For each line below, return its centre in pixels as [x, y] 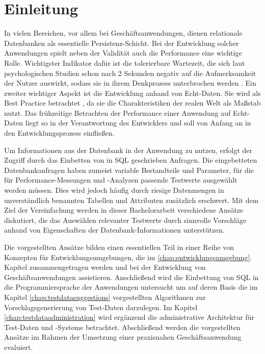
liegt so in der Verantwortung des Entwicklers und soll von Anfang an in [138, 123]
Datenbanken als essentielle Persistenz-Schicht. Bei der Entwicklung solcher [122, 43]
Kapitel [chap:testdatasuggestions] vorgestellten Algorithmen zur [105, 297]
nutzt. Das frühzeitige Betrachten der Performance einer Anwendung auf [117, 112]
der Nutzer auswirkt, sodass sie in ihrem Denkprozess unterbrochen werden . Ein [130, 83]
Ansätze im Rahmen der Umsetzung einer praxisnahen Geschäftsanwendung [123, 337]
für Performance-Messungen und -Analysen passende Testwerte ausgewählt [121, 180]
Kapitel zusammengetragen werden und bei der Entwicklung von [105, 267]
